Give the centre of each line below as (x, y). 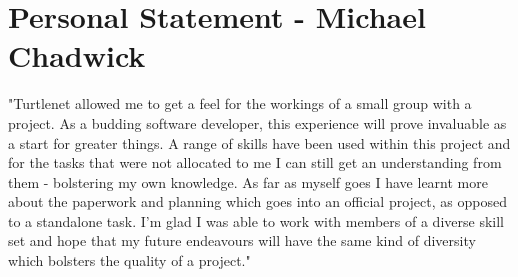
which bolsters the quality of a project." (129, 260)
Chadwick (77, 55)
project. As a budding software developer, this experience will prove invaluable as (257, 122)
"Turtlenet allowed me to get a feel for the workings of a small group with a (240, 103)
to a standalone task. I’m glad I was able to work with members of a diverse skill (256, 220)
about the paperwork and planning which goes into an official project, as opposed (257, 201)
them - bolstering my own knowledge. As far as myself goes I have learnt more (248, 181)
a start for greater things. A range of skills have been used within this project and (259, 142)
